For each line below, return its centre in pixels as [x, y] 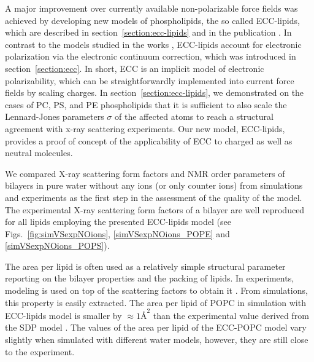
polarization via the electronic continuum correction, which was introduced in [151, 56]
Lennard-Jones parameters [55, 116]
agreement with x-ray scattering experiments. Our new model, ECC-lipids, [145, 128]
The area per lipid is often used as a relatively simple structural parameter [145, 266]
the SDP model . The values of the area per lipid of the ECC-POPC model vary [156, 327]
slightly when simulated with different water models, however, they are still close [157, 339]
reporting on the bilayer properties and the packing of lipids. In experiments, [150, 278]
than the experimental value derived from [231, 315]
